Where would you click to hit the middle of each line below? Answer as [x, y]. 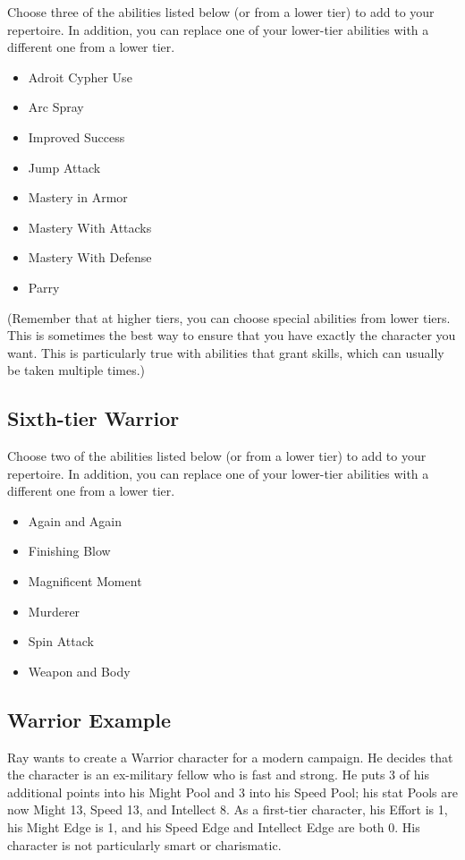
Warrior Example [89, 719]
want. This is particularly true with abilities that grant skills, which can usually [226, 352]
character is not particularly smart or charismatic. [144, 844]
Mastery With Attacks [90, 227]
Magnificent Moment [85, 581]
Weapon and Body [79, 671]
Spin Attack [61, 641]
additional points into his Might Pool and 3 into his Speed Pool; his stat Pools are [232, 792]
